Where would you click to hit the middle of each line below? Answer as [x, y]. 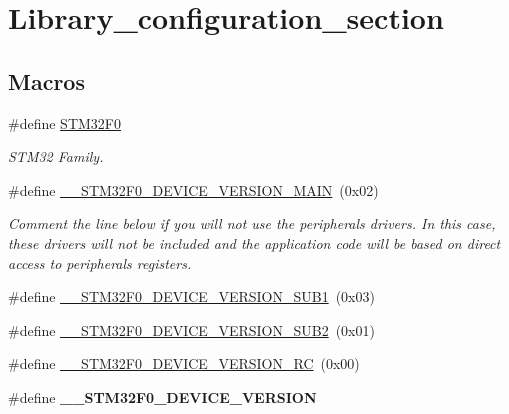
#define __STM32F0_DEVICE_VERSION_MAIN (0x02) [193, 189]
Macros [46, 80]
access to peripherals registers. [100, 262]
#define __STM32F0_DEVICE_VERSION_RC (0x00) [184, 363]
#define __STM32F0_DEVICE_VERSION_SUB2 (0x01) [191, 329]
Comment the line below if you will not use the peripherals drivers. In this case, [252, 223]
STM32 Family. [56, 156]
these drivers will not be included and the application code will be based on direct [254, 242]
